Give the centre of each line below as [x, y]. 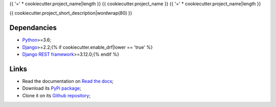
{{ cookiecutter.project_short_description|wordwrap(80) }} [71, 13]
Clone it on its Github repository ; [56, 95]
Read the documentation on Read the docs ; [68, 81]
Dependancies [33, 28]
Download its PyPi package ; [52, 88]
